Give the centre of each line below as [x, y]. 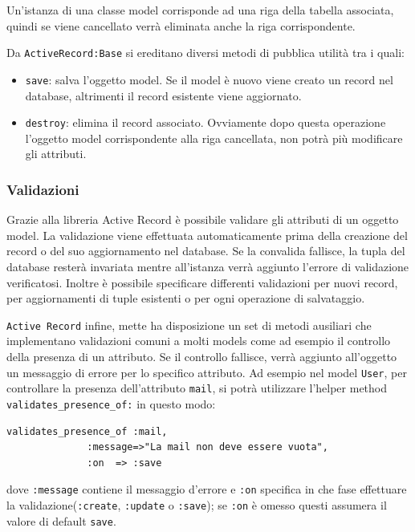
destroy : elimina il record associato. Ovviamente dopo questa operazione [205, 122]
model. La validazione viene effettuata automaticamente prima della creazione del [207, 235]
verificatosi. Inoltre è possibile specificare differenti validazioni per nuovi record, [202, 282]
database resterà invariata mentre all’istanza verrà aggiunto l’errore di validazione [208, 266]
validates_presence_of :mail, [87, 431]
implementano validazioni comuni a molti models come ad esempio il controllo [199, 341]
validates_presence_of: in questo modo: [111, 403]
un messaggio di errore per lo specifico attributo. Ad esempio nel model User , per [207, 372]
